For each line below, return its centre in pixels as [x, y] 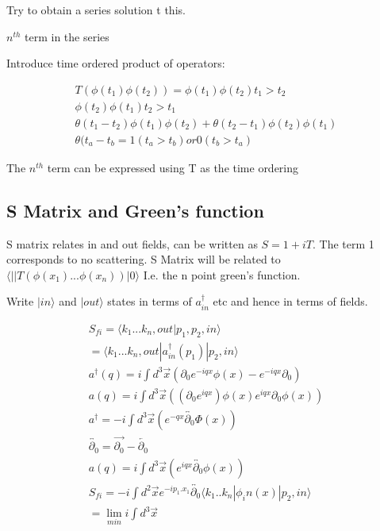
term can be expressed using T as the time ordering [173, 167]
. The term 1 [343, 243]
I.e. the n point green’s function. [222, 274]
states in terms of [150, 301]
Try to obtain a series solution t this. [96, 10]
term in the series [67, 36]
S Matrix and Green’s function [135, 210]
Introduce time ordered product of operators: [116, 63]
